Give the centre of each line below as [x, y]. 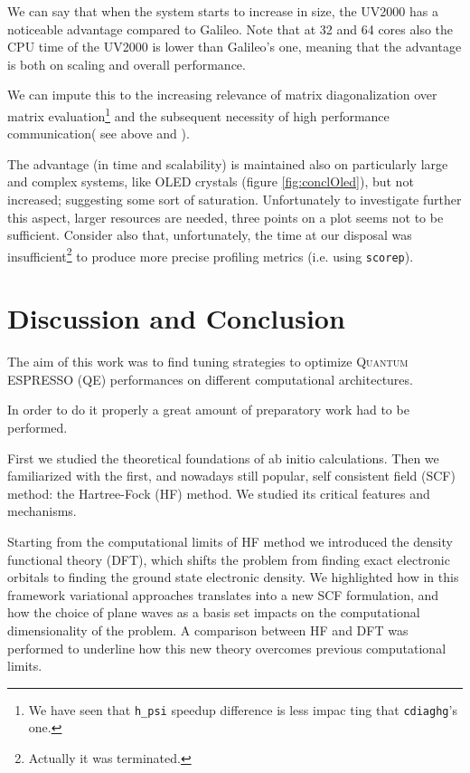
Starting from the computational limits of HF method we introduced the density [230, 541]
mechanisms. [42, 511]
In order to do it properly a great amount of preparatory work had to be [208, 410]
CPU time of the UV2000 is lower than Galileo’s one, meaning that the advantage [235, 47]
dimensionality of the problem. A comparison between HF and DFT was [208, 630]
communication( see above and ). [99, 134]
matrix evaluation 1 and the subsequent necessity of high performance [198, 114]
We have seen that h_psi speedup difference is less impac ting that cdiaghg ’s [243, 709]
